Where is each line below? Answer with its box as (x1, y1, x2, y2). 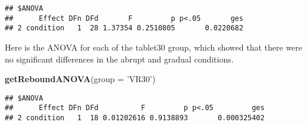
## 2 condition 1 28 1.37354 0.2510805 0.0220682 (5, 24, 243, 33)
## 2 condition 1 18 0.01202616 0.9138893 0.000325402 (5, 114, 265, 123)
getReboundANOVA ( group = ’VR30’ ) (5, 73, 156, 85)
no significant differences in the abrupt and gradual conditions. (5, 52, 234, 65)
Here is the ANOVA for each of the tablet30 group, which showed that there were (5, 40, 303, 53)
